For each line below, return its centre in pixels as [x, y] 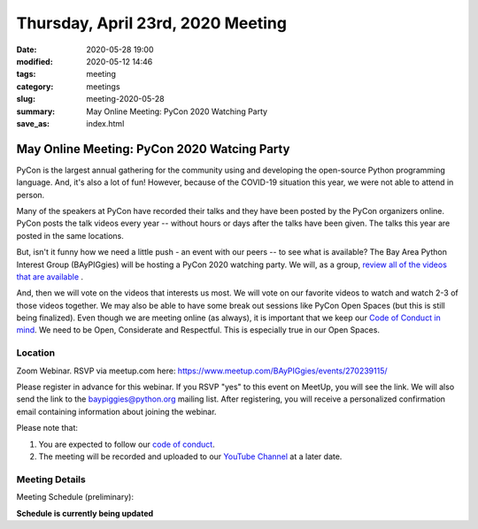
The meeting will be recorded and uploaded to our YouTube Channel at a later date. [190, 456]
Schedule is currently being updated [85, 513]
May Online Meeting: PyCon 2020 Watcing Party [153, 149]
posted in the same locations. [70, 235]
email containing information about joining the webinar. [116, 411]
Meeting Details [51, 479]
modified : [35, 61]
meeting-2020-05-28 [125, 99]
